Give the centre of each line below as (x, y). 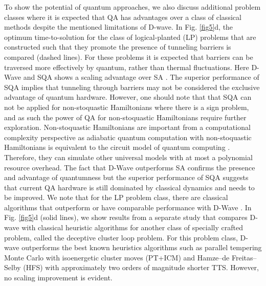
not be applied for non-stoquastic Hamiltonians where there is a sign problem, (127, 107)
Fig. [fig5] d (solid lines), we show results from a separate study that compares (126, 217)
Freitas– (244, 257)
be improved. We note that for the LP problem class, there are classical (116, 197)
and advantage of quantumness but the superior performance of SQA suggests (126, 177)
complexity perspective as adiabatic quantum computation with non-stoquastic (128, 137)
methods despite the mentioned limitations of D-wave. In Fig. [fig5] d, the (119, 27)
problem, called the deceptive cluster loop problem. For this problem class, (121, 237)
